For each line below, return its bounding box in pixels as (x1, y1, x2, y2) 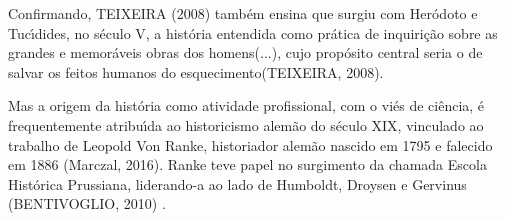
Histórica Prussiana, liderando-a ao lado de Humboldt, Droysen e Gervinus (8, 173, 467, 194)
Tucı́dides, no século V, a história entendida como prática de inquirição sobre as (8, 22, 498, 43)
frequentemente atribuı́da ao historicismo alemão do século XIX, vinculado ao (8, 114, 484, 135)
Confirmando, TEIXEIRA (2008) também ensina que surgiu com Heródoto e (8, 3, 478, 23)
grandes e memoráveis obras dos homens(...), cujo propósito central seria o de (8, 42, 483, 63)
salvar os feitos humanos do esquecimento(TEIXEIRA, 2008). (8, 61, 384, 82)
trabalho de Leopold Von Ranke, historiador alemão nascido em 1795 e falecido (8, 134, 493, 155)
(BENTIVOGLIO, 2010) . (8, 193, 166, 214)
